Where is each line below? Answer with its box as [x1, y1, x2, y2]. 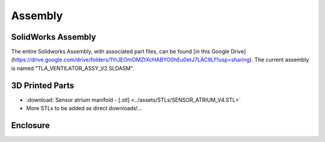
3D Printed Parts [11, 80, 75, 90]
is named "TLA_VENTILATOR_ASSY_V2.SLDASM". [11, 64, 135, 72]
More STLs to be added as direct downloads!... [26, 105, 143, 112]
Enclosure [11, 120, 51, 131]
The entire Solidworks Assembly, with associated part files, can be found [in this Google [11, 48, 230, 55]
